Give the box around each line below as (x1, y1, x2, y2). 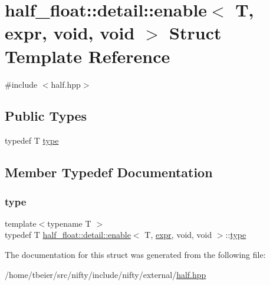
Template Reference (5, 44, 170, 68)
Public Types (5, 107, 87, 125)
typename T (47, 217, 91, 229)
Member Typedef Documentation (5, 163, 213, 181)
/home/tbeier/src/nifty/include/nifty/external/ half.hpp (5, 268, 206, 280)
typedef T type (5, 134, 59, 147)
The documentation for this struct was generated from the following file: (5, 248, 266, 261)
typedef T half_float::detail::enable (5, 228, 131, 241)
